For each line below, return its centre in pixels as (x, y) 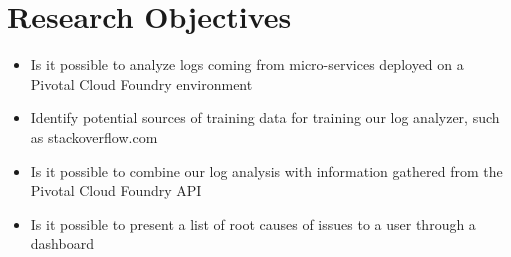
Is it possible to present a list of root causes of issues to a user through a (253, 223)
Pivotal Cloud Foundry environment (141, 83)
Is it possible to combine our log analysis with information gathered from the (266, 170)
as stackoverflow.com (94, 136)
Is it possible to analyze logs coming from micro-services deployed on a (247, 64)
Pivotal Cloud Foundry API (116, 190)
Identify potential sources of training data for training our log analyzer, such (265, 117)
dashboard (62, 243)
